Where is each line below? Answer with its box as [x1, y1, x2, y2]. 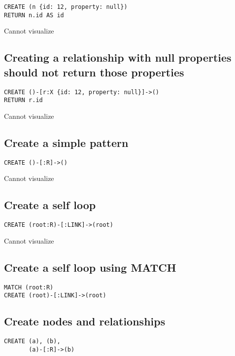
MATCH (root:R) [4, 284, 54, 291]
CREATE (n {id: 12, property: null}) [4, 3, 128, 10]
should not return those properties [4, 64, 184, 79]
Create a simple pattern [4, 135, 129, 150]
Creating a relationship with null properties [4, 50, 232, 65]
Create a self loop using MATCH [4, 259, 176, 275]
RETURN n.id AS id [4, 11, 64, 19]
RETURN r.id [4, 97, 43, 104]
